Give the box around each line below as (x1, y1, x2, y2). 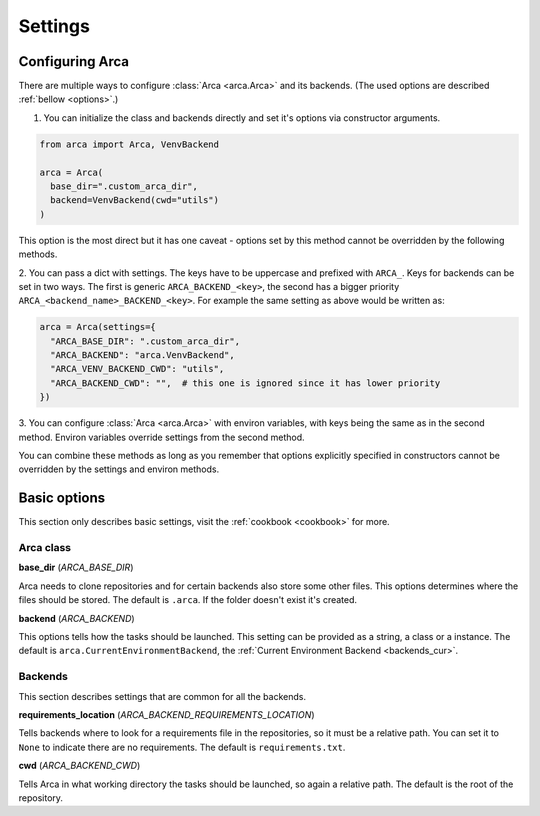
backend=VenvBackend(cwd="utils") (50, 195, 220, 206)
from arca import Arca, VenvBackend (39, 138, 220, 150)
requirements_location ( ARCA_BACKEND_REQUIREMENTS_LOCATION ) (18, 708, 315, 720)
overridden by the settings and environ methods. (18, 463, 220, 475)
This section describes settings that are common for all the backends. (18, 690, 307, 702)
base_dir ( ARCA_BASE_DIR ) (18, 561, 134, 574)
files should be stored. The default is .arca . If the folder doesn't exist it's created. (18, 594, 358, 606)
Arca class (18, 541, 72, 555)
